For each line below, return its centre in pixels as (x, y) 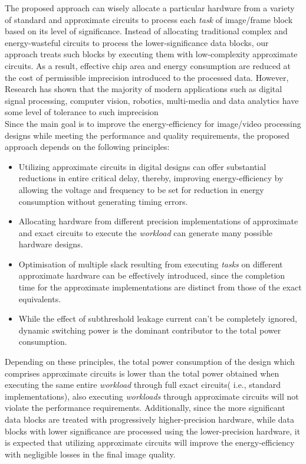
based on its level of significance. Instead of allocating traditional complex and (146, 31)
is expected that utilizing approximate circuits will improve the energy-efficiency (150, 442)
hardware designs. (51, 244)
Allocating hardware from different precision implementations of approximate (158, 221)
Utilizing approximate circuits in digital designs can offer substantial (142, 166)
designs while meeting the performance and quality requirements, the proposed (147, 135)
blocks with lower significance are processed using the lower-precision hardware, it (153, 431)
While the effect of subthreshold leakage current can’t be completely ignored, (158, 318)
